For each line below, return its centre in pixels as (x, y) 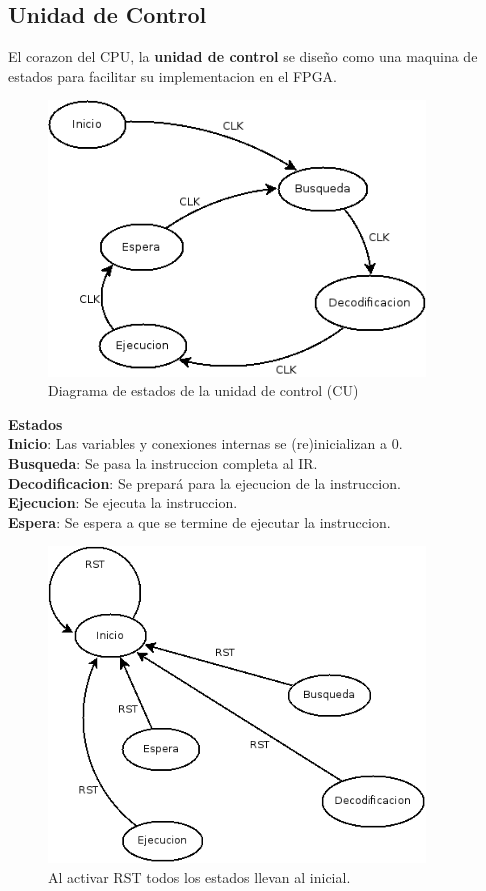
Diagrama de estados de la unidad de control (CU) (203, 390)
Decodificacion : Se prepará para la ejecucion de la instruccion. (204, 482)
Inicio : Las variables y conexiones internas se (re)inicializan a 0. (205, 443)
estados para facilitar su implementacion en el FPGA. (173, 75)
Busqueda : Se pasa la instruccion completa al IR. (163, 463)
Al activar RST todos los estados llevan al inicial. (199, 876)
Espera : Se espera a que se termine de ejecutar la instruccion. (199, 521)
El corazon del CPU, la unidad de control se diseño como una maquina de (243, 56)
